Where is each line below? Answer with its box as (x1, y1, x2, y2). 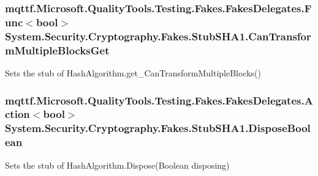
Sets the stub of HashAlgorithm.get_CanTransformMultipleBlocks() (5, 66, 262, 79)
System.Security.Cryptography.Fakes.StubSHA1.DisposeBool (5, 120, 311, 136)
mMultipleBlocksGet (5, 42, 110, 57)
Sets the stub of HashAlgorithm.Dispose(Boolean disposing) (5, 158, 230, 171)
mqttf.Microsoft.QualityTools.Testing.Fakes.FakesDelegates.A (5, 92, 313, 108)
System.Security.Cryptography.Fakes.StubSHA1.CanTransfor (5, 28, 311, 43)
